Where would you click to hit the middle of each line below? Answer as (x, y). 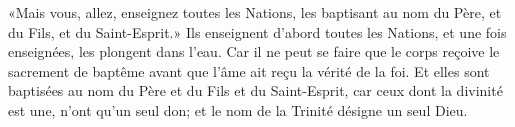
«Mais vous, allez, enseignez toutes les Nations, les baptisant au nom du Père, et (255, 12)
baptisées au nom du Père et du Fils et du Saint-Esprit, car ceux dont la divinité (255, 90)
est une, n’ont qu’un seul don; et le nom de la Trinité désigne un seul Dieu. (238, 109)
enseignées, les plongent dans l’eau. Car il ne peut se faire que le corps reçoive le (254, 51)
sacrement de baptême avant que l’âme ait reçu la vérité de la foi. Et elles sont (249, 70)
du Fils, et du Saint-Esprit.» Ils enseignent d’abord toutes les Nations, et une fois (257, 31)
